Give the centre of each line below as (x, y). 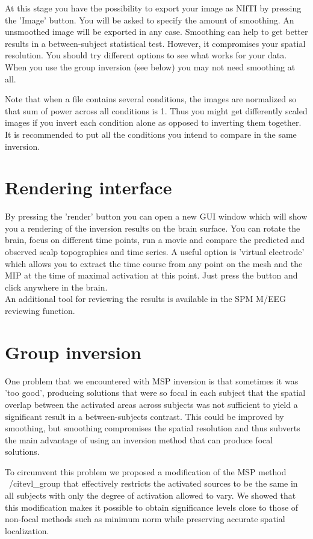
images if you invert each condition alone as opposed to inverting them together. (153, 122)
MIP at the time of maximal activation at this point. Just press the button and (151, 275)
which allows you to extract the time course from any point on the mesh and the (154, 263)
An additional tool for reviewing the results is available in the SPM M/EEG (145, 299)
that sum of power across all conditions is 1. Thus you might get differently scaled (156, 110)
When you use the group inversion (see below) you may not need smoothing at (150, 66)
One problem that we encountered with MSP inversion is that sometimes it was (152, 380)
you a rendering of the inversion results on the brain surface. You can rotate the (153, 228)
